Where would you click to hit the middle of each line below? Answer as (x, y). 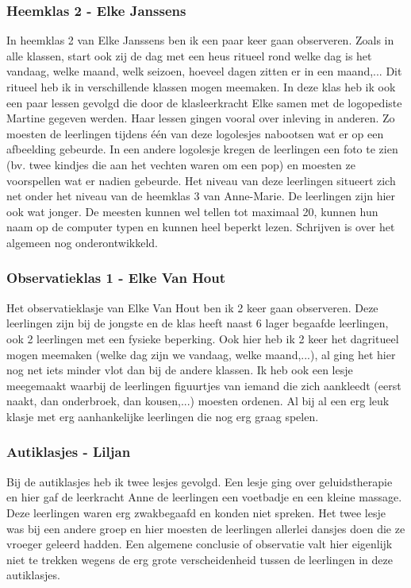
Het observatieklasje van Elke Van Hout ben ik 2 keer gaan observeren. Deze (192, 307)
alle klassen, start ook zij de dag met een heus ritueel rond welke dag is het (189, 55)
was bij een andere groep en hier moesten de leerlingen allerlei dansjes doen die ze (206, 528)
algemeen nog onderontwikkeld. (82, 242)
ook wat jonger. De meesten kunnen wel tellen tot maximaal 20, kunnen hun (192, 211)
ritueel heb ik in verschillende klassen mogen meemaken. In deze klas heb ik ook (201, 87)
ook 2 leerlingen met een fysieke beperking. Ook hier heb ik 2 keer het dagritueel (203, 338)
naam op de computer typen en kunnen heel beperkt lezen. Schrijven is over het (201, 227)
